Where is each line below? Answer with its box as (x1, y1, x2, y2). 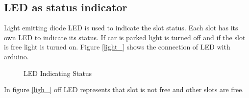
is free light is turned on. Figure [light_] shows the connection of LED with (4, 42, 230, 52)
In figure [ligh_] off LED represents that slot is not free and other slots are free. (4, 84, 244, 95)
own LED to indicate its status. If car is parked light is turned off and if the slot (4, 32, 246, 42)
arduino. (4, 51, 29, 61)
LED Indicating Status (24, 68, 92, 78)
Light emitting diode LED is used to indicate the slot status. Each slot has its (4, 23, 238, 33)
